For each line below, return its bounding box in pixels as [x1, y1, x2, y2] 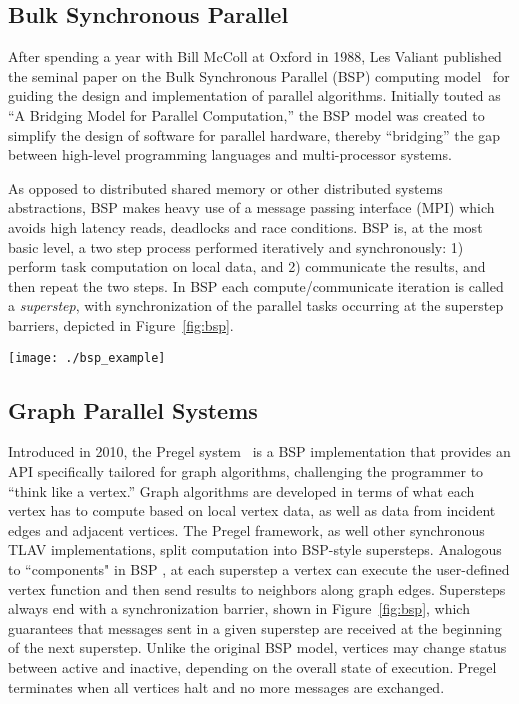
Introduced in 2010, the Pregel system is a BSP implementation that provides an [8, 441, 511, 462]
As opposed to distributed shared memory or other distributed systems [8, 177, 443, 198]
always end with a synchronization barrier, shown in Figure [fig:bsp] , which [8, 598, 470, 619]
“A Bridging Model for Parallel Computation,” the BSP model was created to [8, 104, 485, 125]
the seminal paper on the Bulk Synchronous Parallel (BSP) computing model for [8, 65, 510, 86]
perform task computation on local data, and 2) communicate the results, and [8, 256, 486, 277]
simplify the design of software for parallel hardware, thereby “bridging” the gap [8, 124, 501, 145]
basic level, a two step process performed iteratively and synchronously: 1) [8, 236, 464, 257]
